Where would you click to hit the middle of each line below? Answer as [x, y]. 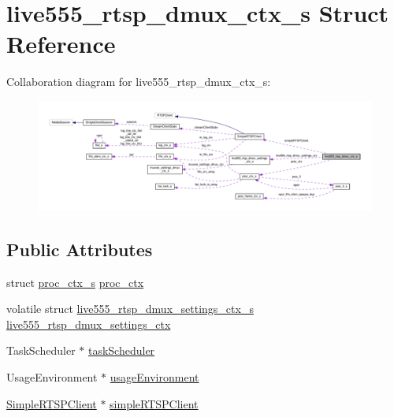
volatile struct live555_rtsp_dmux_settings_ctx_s [130, 309]
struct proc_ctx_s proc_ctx [75, 282]
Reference [61, 44]
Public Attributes [80, 249]
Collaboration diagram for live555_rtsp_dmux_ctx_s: [139, 82]
